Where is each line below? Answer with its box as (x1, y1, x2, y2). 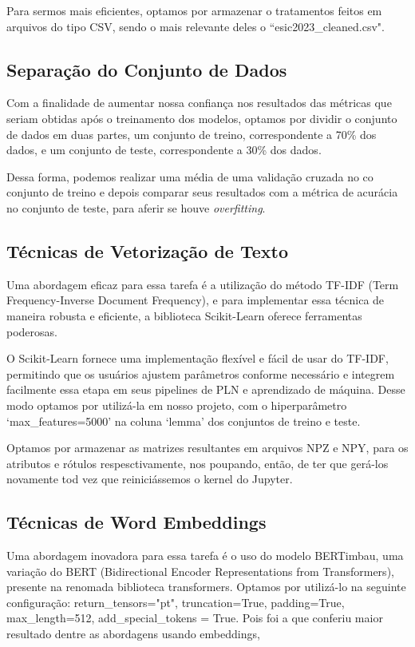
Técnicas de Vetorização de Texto (6, 238, 289, 263)
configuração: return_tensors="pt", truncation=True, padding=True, (6, 593, 345, 610)
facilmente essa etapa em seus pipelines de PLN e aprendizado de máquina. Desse (6, 381, 405, 398)
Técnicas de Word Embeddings (6, 510, 267, 534)
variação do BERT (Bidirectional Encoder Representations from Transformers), (6, 562, 394, 579)
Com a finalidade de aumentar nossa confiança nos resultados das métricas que (6, 94, 392, 111)
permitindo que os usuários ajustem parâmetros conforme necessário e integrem (6, 365, 395, 382)
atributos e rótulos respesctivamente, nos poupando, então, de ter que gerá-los (6, 454, 389, 471)
